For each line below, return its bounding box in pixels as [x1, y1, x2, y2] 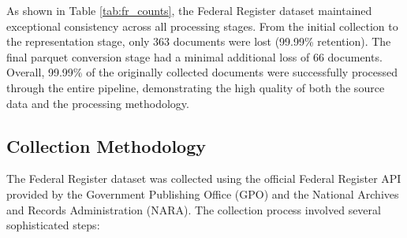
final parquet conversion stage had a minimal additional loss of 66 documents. [6, 48, 383, 65]
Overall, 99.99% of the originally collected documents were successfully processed [6, 64, 398, 80]
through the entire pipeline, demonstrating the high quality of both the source [6, 79, 385, 95]
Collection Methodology [6, 133, 206, 158]
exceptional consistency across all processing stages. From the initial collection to [6, 17, 398, 34]
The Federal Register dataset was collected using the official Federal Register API [6, 170, 401, 187]
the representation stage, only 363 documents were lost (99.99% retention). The [6, 33, 391, 50]
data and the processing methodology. [6, 95, 189, 111]
